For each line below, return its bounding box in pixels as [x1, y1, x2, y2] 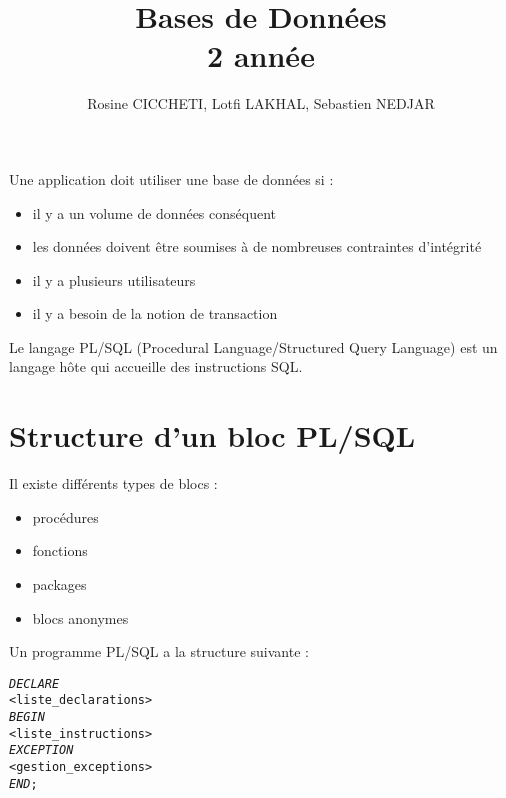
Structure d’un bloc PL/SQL [9, 415, 416, 456]
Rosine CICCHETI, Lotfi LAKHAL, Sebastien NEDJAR [87, 93, 435, 114]
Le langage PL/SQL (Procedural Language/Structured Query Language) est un [9, 336, 498, 357]
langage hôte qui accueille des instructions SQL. [9, 356, 303, 377]
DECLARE [9, 676, 60, 691]
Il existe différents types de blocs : [9, 473, 218, 494]
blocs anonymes [32, 607, 129, 628]
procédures [32, 506, 99, 527]
